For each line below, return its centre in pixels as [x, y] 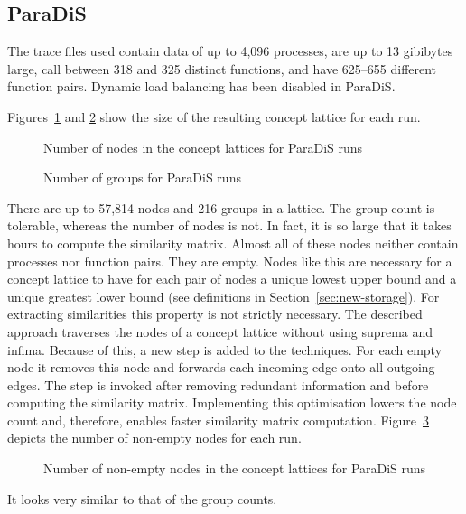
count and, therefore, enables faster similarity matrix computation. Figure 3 [218, 420]
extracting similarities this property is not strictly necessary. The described [215, 314]
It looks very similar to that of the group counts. [142, 498]
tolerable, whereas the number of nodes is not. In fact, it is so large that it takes [229, 225]
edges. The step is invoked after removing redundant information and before [218, 384]
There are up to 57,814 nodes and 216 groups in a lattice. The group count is [221, 207]
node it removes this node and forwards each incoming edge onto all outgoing [221, 367]
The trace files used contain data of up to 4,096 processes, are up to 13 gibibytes [230, 51]
